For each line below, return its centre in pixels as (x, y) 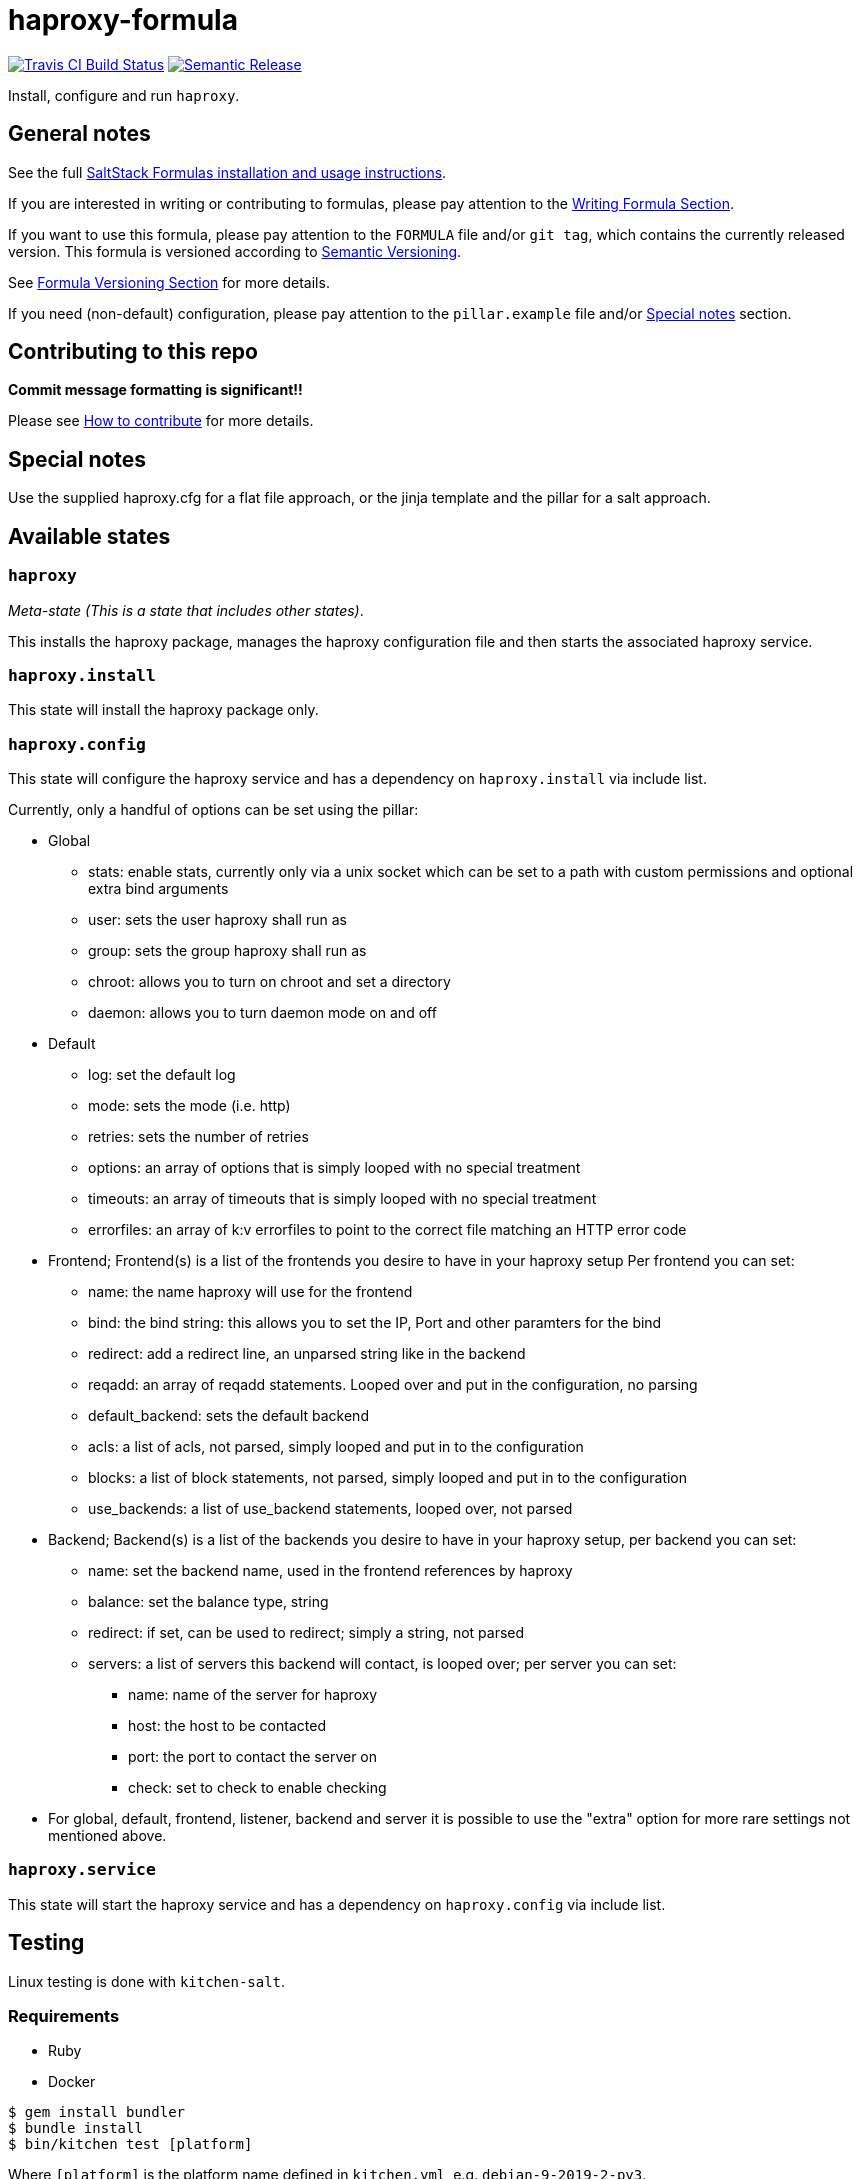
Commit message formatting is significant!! (155, 390)
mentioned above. (107, 1835)
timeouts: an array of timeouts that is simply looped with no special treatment (342, 1198)
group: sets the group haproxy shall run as (227, 950)
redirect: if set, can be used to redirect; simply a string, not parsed (306, 1632)
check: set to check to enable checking (257, 1787)
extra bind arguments (158, 888)
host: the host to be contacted (227, 1725)
